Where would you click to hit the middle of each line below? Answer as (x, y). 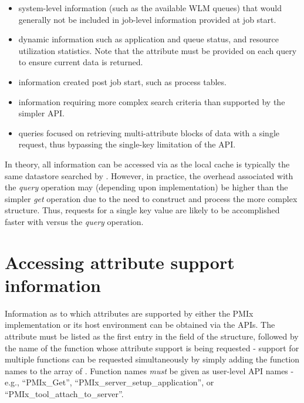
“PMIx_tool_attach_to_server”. (64, 393)
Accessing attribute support (120, 262)
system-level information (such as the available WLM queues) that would (150, 8)
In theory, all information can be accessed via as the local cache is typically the (147, 164)
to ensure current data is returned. (81, 62)
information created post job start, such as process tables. (122, 81)
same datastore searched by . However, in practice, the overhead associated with (149, 175)
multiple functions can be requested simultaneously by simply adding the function (152, 359)
